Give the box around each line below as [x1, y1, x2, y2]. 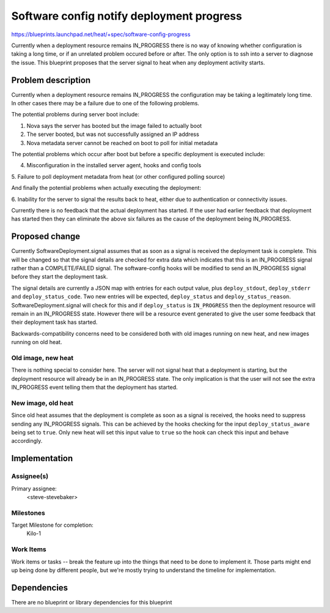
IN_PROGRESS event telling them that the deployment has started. [11, 383, 178, 391]
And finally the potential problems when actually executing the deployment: [11, 184, 202, 192]
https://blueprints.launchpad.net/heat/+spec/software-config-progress [11, 31, 191, 38]
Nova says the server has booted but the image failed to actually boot [26, 122, 202, 129]
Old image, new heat [11, 353, 74, 362]
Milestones [11, 508, 45, 517]
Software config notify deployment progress [11, 9, 243, 23]
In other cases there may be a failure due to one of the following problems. [11, 100, 200, 107]
